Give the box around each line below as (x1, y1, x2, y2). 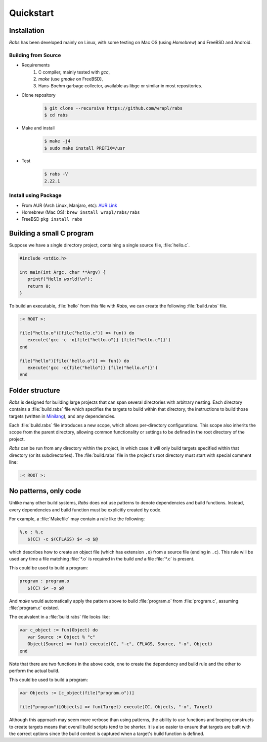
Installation (9, 26, 44, 35)
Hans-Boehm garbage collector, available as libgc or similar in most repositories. (38, 83, 203, 89)
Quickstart (9, 7, 54, 18)
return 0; (27, 283, 51, 289)
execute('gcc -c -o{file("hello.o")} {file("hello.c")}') (27, 337, 171, 343)
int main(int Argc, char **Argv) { (19, 269, 106, 275)
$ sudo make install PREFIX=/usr (44, 145, 126, 151)
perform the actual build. (9, 668, 60, 674)
